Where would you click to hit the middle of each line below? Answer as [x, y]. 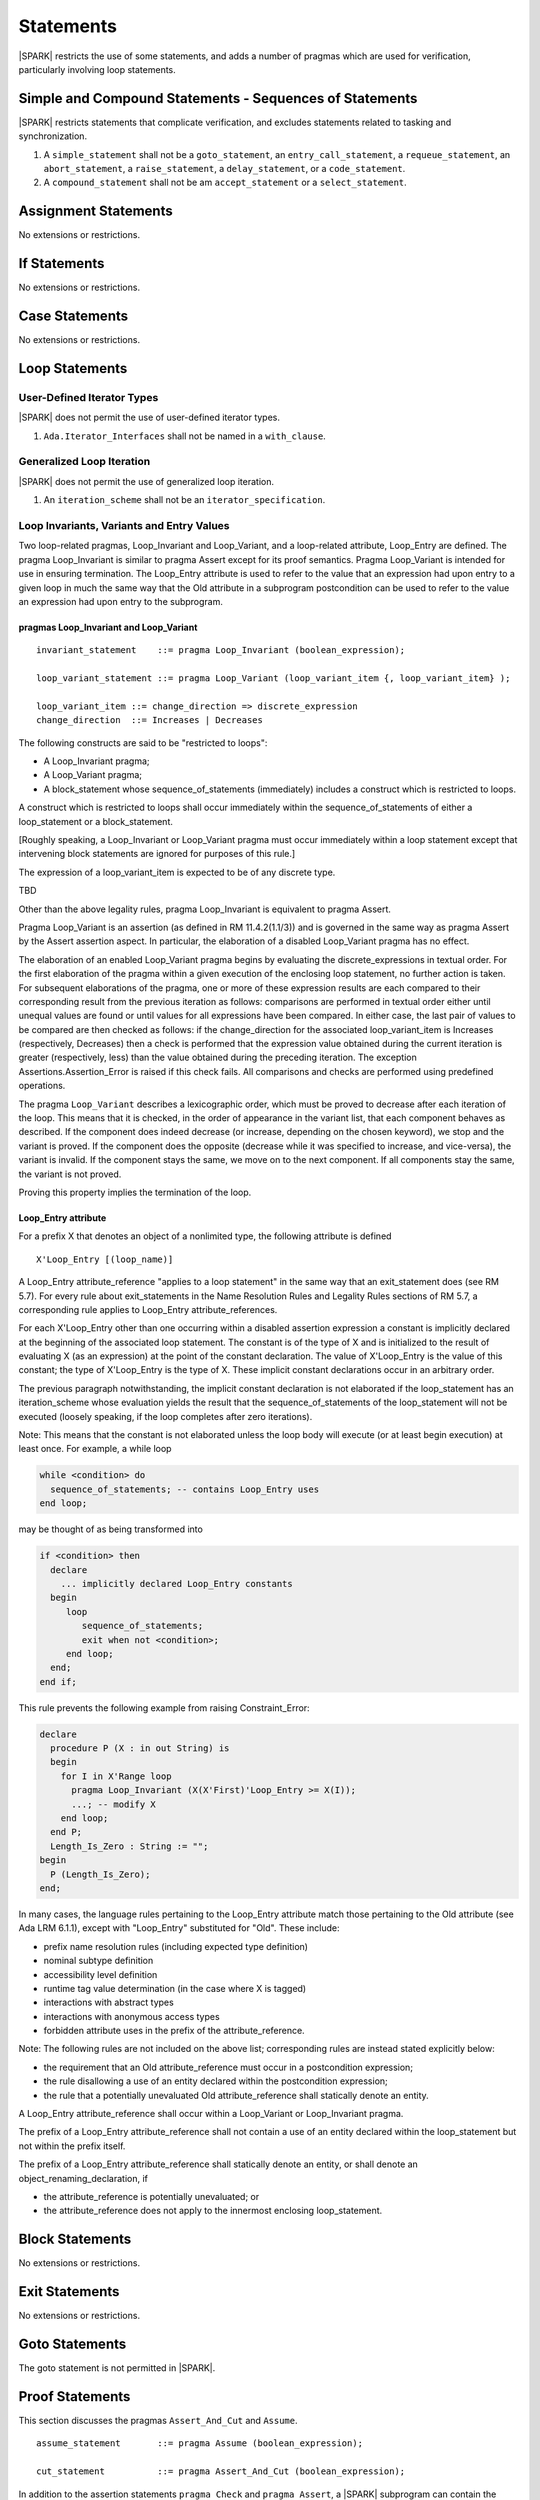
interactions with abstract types [108, 2002]
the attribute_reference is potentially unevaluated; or [151, 2196]
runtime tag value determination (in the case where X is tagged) [175, 1988]
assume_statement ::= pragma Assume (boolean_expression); [200, 2443]
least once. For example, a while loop [95, 1449]
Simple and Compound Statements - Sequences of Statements [218, 98]
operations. [42, 1086]
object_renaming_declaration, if [83, 2178]
